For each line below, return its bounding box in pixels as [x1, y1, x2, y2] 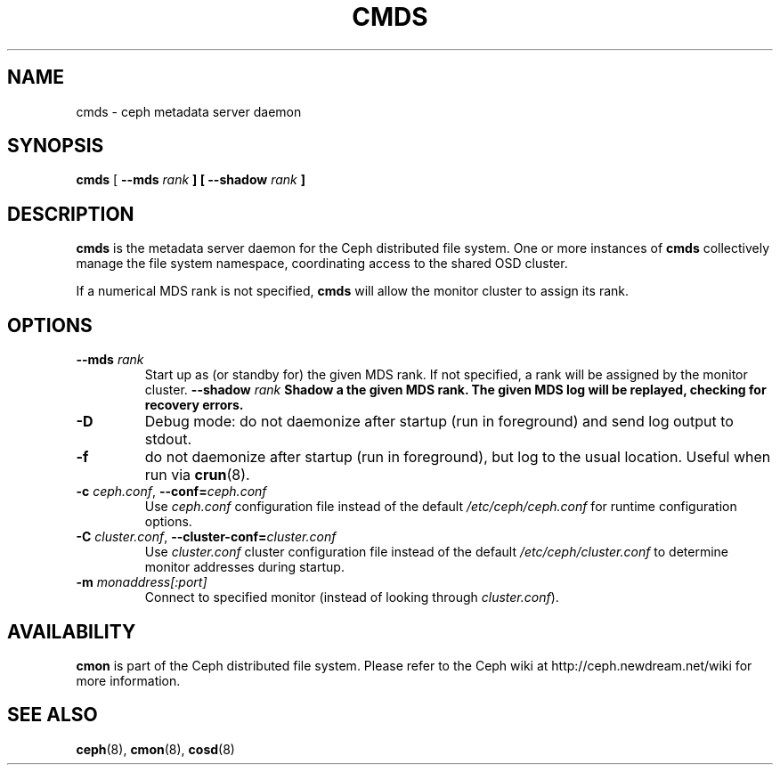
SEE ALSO [7, 703, 98, 727]
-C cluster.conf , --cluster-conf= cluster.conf [76, 529, 337, 545]
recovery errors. [144, 397, 244, 413]
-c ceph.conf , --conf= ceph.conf [76, 484, 267, 500]
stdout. [144, 430, 191, 449]
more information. [76, 672, 181, 688]
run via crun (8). [144, 466, 250, 484]
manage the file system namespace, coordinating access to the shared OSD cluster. [76, 256, 568, 272]
